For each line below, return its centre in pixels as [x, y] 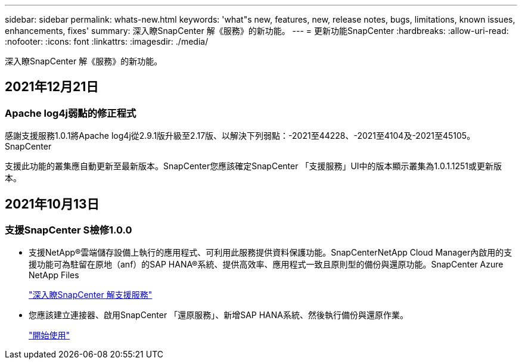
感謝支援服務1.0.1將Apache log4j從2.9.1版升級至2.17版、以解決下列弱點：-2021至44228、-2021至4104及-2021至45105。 [240, 136]
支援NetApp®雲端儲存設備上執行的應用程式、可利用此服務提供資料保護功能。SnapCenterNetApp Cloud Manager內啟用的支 [271, 253]
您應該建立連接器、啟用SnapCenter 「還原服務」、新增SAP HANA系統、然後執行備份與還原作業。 [218, 315]
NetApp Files [54, 275]
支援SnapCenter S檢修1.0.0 [69, 230]
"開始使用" [49, 335]
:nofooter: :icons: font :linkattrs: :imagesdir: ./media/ [107, 41]
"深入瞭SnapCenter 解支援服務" [91, 295]
